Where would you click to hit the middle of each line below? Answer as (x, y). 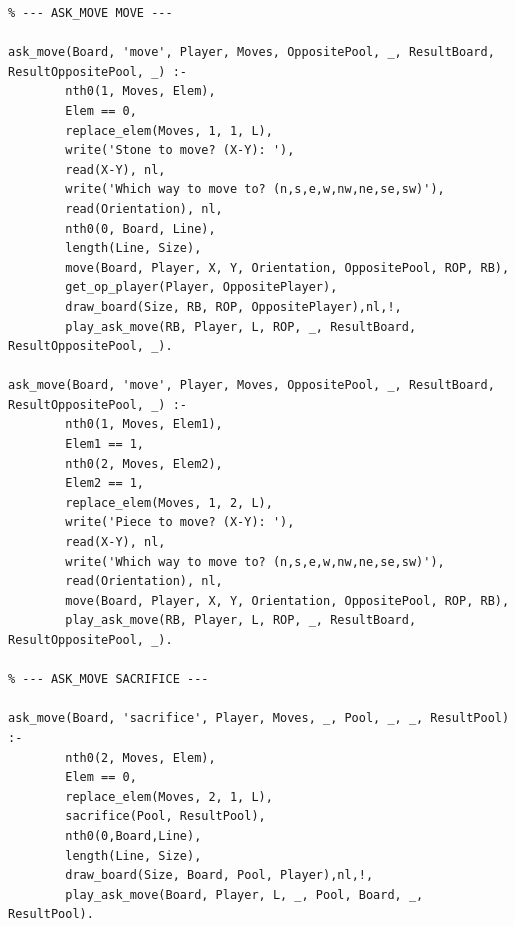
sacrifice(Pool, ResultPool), (165, 816)
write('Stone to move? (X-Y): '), (180, 150)
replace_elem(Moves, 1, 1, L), (169, 130)
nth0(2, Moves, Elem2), (144, 463)
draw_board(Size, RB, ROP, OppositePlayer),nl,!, (233, 306)
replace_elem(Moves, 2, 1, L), (169, 796)
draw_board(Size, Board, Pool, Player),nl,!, (219, 875)
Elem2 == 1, (105, 483)
